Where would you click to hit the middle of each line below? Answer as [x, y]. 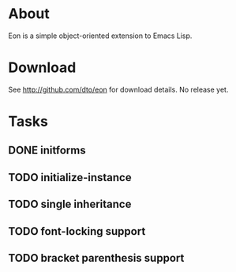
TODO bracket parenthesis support [96, 258]
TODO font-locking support [77, 231]
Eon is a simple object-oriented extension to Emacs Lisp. [100, 36]
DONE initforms [47, 151]
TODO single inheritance [70, 204]
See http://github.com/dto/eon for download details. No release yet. [118, 89]
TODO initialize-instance [70, 178]
